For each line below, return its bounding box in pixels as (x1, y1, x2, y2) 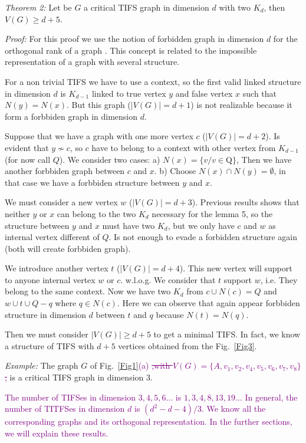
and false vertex (175, 87, 233, 99)
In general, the (245, 391, 298, 403)
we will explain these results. (5, 426, 108, 439)
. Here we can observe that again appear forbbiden (117, 297, 300, 309)
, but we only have (167, 219, 235, 231)
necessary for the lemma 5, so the (152, 207, 273, 219)
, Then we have (236, 153, 292, 165)
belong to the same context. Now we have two (5, 285, 171, 297)
